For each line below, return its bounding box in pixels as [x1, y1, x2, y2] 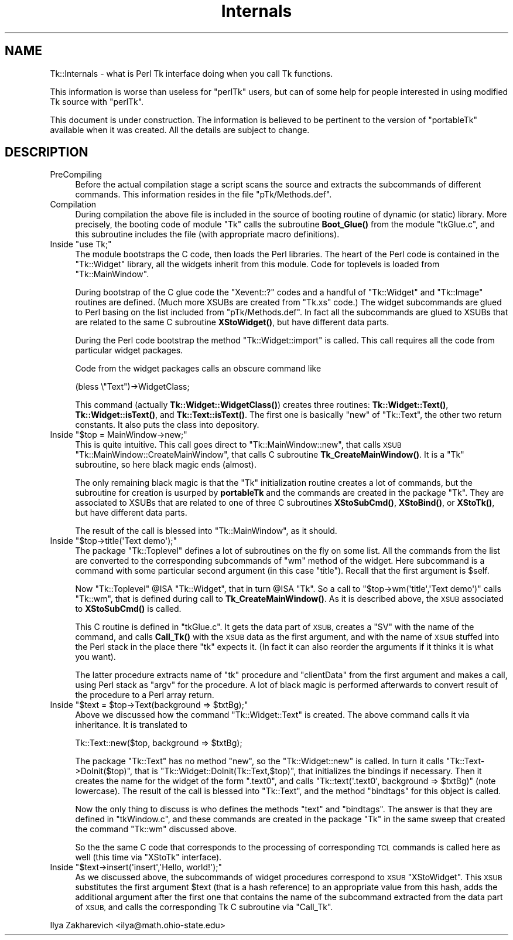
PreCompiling [50, 169, 102, 180]
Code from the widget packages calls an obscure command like [75, 363, 322, 374]
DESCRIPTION [5, 145, 88, 160]
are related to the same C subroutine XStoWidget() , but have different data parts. [75, 317, 389, 328]
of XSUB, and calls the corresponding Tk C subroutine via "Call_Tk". [75, 902, 333, 912]
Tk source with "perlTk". [50, 96, 144, 107]
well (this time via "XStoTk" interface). [75, 852, 222, 863]
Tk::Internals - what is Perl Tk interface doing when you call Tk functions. [50, 68, 333, 79]
